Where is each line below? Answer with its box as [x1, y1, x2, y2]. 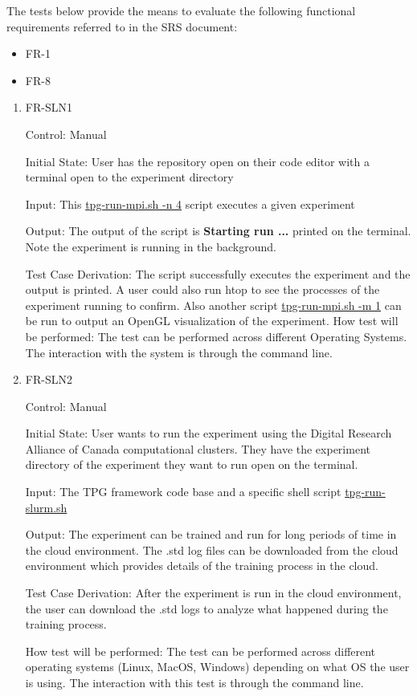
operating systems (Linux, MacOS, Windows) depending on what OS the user [25, 658, 410, 675]
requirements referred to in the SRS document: [6, 18, 238, 35]
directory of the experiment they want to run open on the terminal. [25, 456, 358, 473]
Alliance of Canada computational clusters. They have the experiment [25, 440, 370, 457]
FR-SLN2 [25, 371, 72, 388]
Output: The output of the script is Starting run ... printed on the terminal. [25, 222, 411, 239]
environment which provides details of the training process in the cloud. [25, 557, 378, 574]
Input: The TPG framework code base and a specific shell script [25, 483, 341, 500]
